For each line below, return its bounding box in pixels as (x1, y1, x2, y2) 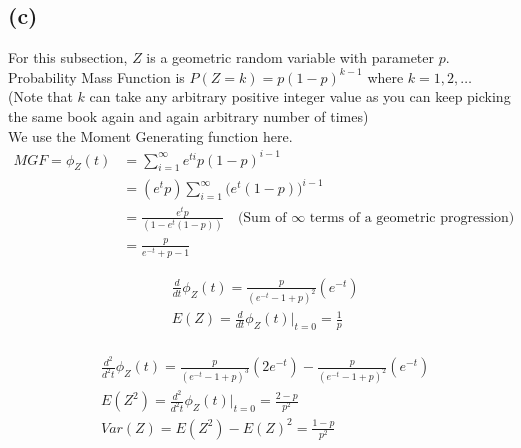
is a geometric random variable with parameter (146, 47, 435, 68)
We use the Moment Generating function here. (8, 125, 293, 146)
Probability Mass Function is (8, 66, 185, 87)
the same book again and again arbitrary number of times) (8, 105, 369, 126)
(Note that (8, 86, 73, 107)
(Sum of (237, 210, 287, 225)
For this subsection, (8, 47, 128, 68)
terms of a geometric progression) (309, 210, 515, 225)
